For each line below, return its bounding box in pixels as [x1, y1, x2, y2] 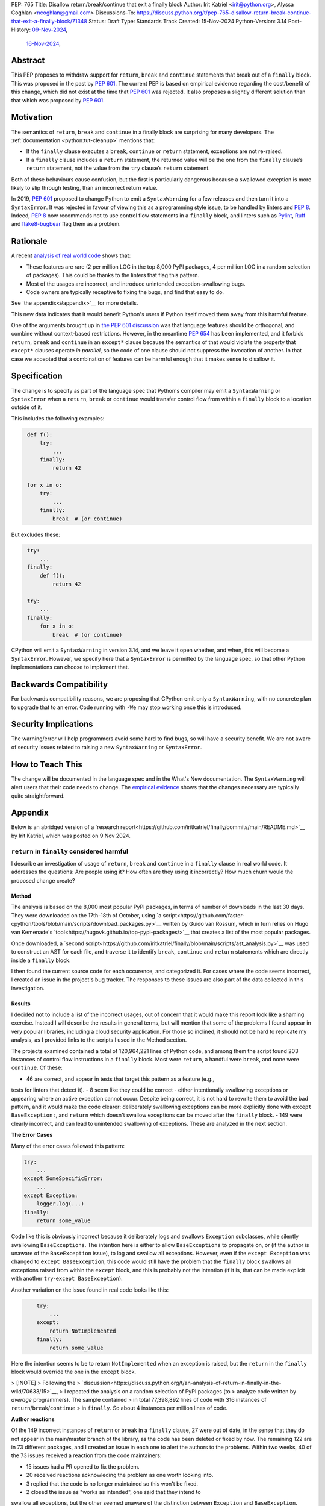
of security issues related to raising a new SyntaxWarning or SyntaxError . [11, 743, 202, 751]
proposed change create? [11, 876, 75, 884]
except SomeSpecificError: [23, 1175, 104, 1182]
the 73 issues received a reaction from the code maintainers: [11, 1452, 162, 1459]
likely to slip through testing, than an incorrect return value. [11, 184, 158, 191]
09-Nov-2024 [32, 26, 66, 33]
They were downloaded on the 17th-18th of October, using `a [11, 911, 162, 919]
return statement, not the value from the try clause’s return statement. [26, 164, 210, 172]
